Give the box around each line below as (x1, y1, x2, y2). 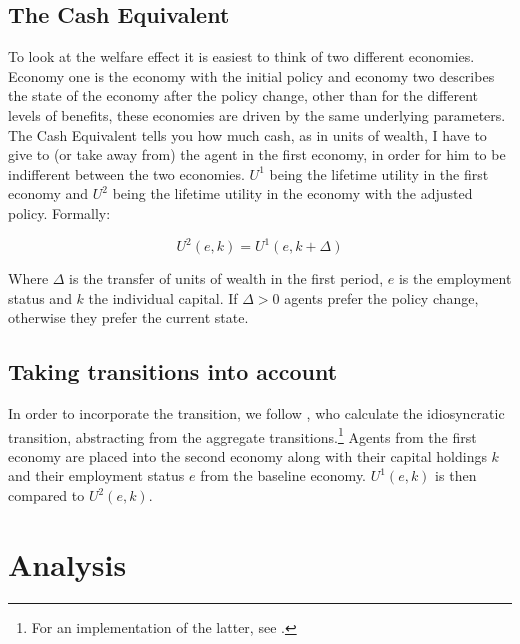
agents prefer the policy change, (284, 287, 479, 308)
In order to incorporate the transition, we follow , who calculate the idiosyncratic (8, 403, 505, 424)
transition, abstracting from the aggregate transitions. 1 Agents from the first (8, 423, 477, 447)
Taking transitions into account (8, 356, 338, 387)
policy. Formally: (8, 202, 111, 223)
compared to (8, 485, 85, 506)
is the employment (398, 268, 512, 289)
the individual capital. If (88, 287, 238, 308)
